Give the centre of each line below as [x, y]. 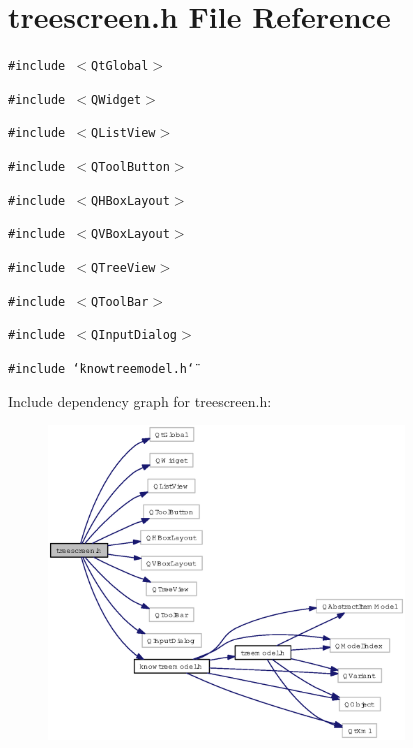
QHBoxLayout [130, 200]
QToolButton [130, 167]
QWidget [116, 99]
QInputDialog [134, 335]
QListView [123, 133]
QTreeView [123, 268]
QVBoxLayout [130, 234]
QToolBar [120, 301]
